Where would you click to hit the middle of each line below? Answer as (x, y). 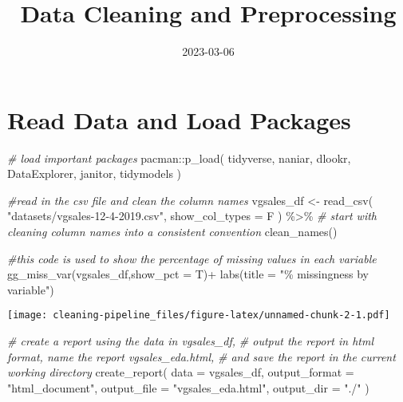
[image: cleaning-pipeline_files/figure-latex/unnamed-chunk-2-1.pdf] (199, 315)
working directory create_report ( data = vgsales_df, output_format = (181, 372)
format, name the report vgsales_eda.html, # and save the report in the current (201, 356)
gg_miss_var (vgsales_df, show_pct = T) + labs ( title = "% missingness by (188, 274)
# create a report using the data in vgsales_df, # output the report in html (190, 341)
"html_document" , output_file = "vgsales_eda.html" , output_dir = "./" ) (188, 387)
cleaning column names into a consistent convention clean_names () (172, 232)
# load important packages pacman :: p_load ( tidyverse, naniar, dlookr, (179, 158)
